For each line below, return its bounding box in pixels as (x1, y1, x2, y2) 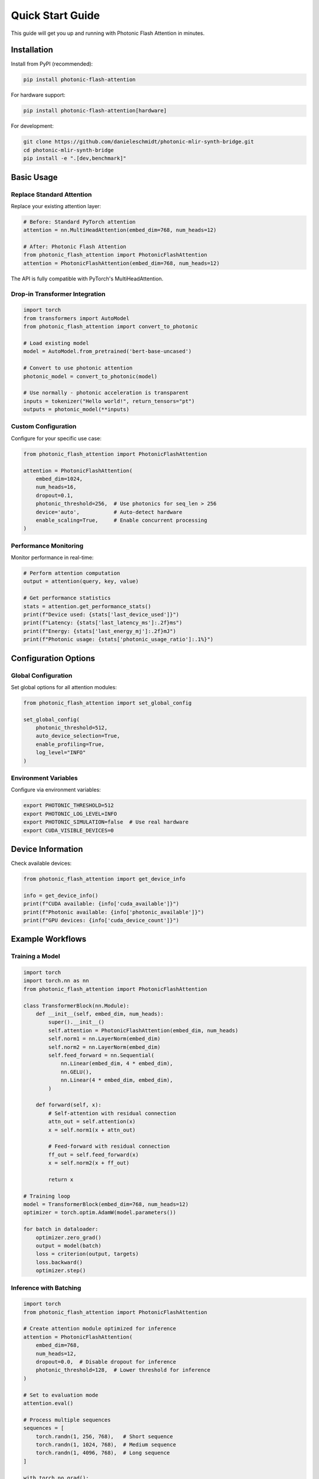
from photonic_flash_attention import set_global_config (23, 699, 192, 706)
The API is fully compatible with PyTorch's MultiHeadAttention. (11, 275, 164, 282)
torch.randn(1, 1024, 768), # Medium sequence (35, 1441, 177, 1448)
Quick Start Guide (11, 9, 100, 22)
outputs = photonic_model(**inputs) (23, 406, 130, 413)
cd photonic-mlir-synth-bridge (23, 147, 115, 153)
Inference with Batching (11, 1284, 82, 1292)
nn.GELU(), (60, 1068, 93, 1075)
